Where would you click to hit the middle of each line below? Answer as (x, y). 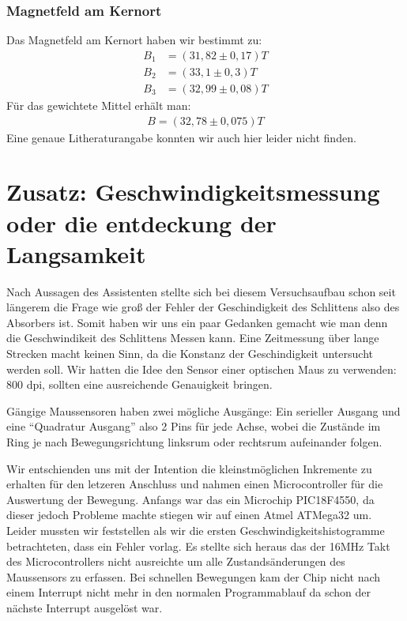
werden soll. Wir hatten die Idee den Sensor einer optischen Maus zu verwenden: (202, 369)
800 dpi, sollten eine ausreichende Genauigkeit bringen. (139, 384)
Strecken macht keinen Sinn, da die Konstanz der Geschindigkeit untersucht (190, 353)
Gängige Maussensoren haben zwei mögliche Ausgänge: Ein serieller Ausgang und (203, 410)
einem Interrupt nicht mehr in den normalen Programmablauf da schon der (189, 592)
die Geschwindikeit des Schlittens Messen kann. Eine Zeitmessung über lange (193, 338)
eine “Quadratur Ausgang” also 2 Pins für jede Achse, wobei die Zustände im (194, 426)
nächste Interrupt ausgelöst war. (85, 607)
